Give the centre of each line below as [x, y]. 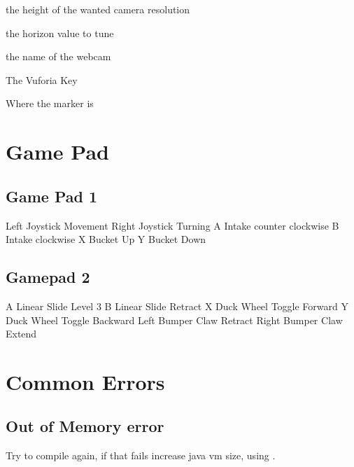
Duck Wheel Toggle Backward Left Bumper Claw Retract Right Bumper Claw [174, 320]
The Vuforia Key [42, 79]
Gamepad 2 [48, 277]
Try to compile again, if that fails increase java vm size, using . [141, 455]
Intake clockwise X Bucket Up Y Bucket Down [106, 239]
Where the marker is [50, 103]
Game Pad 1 [52, 196]
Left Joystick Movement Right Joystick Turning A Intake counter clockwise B [172, 225]
